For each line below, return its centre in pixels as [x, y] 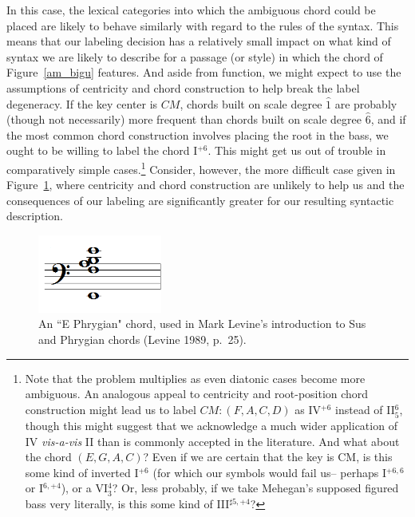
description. [35, 216]
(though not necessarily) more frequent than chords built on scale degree [184, 119]
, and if [388, 119]
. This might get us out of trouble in [297, 150]
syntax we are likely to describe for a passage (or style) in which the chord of [195, 56]
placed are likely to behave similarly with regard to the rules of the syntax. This [203, 25]
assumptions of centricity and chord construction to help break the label [183, 87]
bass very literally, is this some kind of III [127, 503]
